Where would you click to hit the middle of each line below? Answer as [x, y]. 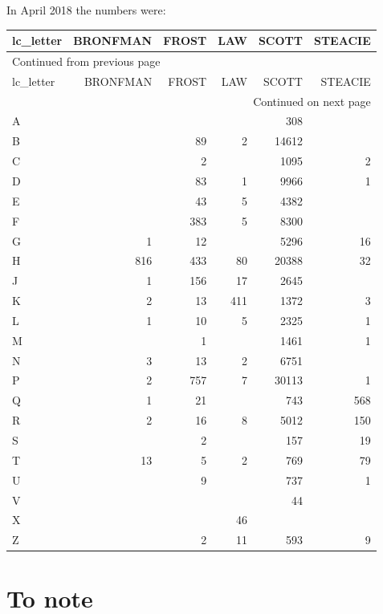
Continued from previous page [86, 61]
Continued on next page [312, 101]
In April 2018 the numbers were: [86, 10]
